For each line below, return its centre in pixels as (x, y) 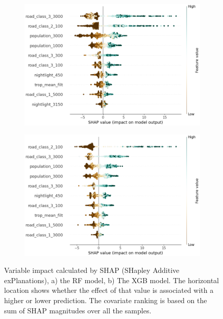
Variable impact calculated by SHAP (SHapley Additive (92, 270)
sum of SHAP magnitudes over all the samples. (78, 310)
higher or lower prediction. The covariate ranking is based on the (106, 300)
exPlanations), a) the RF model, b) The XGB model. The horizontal (111, 280)
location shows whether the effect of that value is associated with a (109, 290)
